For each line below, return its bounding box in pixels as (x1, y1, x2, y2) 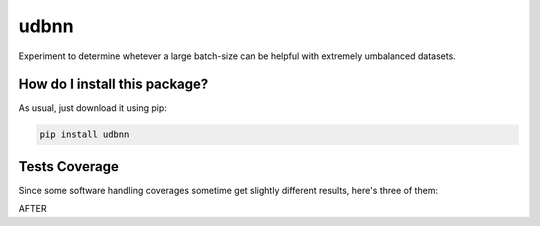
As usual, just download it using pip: (18, 102, 167, 114)
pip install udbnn (39, 129, 130, 140)
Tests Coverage (18, 158, 119, 175)
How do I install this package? (18, 76, 209, 93)
